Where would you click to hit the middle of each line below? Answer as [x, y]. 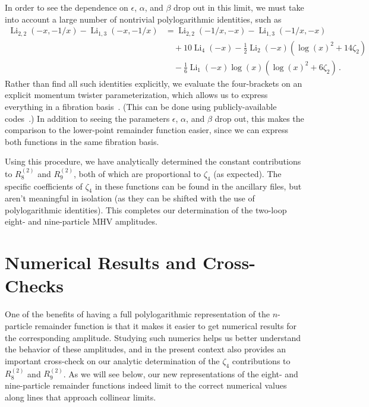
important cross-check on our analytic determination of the [112, 360]
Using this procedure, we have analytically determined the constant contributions [153, 161]
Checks [34, 285]
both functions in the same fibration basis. [82, 141]
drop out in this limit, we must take [239, 7]
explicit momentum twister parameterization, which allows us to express [136, 95]
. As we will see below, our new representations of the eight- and [181, 373]
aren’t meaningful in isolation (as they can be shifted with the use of [130, 198]
